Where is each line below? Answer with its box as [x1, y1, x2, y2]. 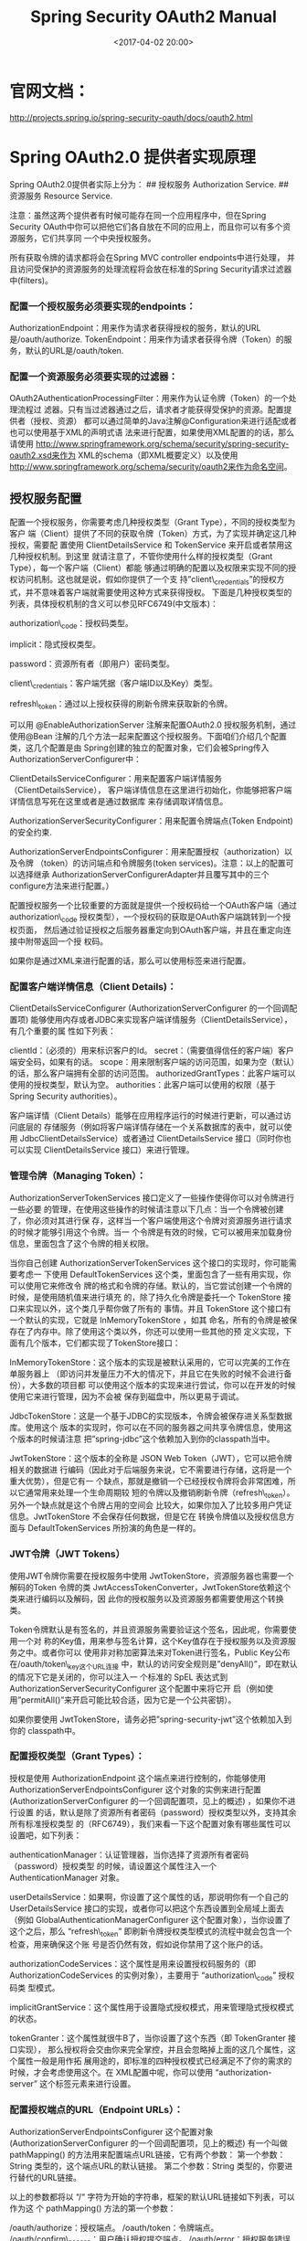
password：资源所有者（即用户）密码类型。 [9, 658, 175, 669]
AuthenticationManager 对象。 [9, 1872, 125, 1883]
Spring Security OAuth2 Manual [30, 6, 277, 27]
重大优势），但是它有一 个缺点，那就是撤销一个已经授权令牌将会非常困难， [9, 1475, 288, 1486]
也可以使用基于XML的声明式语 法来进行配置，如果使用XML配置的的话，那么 [9, 427, 295, 438]
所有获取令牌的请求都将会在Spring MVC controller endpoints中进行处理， [9, 251, 285, 262]
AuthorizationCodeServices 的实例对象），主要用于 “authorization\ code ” [9, 1970, 277, 1982]
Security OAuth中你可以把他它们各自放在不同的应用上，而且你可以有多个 [9, 221, 283, 232]
